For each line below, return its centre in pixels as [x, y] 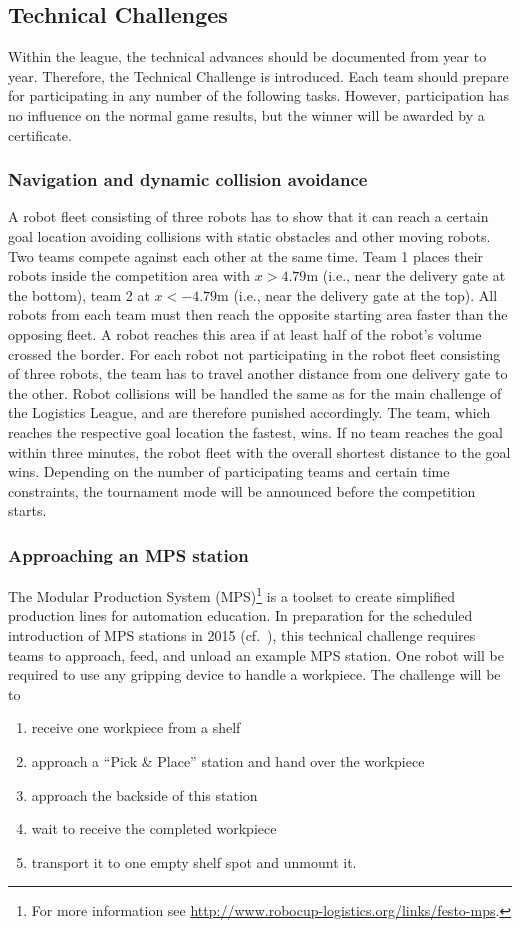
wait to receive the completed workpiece [154, 828]
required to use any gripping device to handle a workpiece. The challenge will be [254, 674]
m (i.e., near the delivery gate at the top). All [357, 294]
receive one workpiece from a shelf [136, 727]
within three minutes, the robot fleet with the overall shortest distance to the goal [259, 451]
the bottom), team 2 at [79, 294]
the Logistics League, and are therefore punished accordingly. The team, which [249, 412]
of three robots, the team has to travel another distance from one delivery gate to [258, 373]
